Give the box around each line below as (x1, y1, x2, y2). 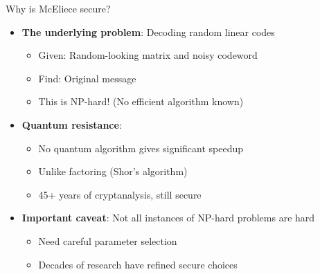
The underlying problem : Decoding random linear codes (21, 24, 275, 39)
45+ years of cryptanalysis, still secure (38, 187, 202, 201)
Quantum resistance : (21, 117, 122, 131)
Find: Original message (38, 71, 136, 85)
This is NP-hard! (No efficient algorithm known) (38, 94, 244, 109)
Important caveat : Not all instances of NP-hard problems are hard (21, 210, 315, 225)
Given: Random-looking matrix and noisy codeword (38, 48, 258, 62)
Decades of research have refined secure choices (38, 257, 238, 271)
